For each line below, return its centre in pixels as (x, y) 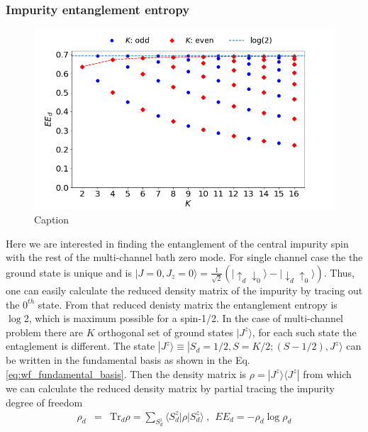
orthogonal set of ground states (166, 332)
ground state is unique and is (69, 272)
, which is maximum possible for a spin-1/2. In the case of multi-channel (186, 318)
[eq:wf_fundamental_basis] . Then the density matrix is (126, 373)
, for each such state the (304, 332)
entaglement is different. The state (80, 346)
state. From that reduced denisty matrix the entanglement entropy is (188, 304)
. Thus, (339, 272)
